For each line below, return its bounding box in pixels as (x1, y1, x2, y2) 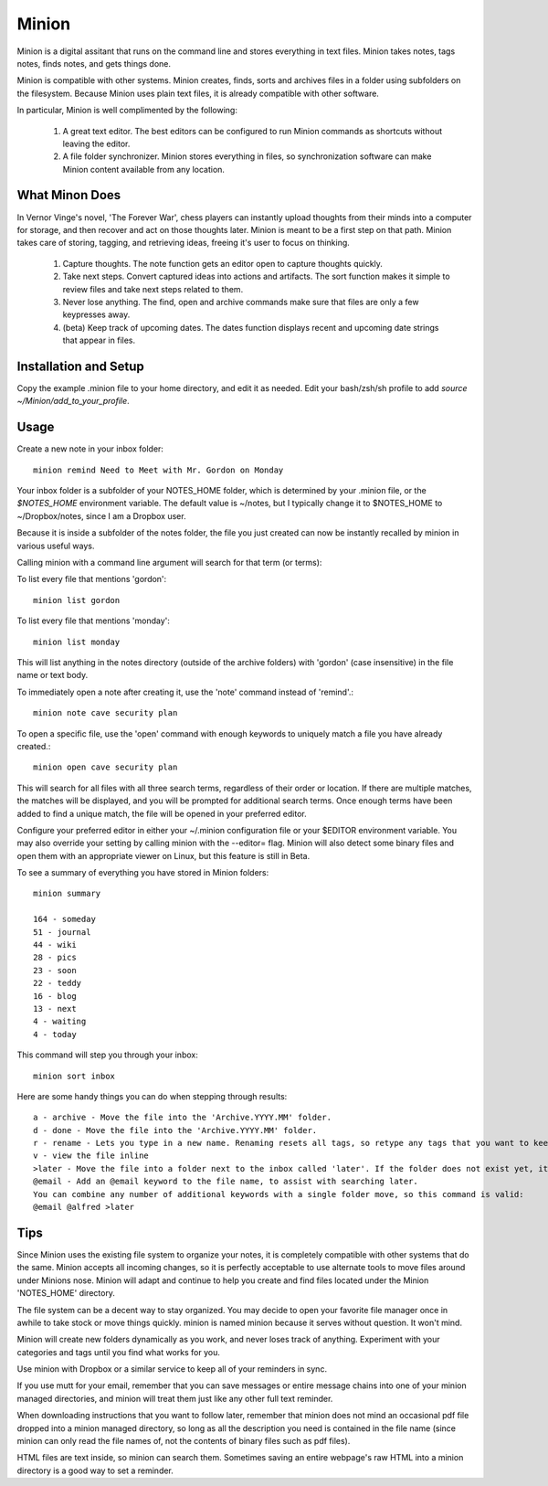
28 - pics (33, 952, 77, 963)
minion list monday (33, 636, 121, 647)
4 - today (33, 1029, 77, 1039)
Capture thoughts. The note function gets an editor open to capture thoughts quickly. (62, 258, 384, 269)
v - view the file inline (33, 1151, 150, 1161)
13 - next (33, 1003, 77, 1014)
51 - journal (33, 927, 91, 937)
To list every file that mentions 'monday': (16, 615, 171, 626)
